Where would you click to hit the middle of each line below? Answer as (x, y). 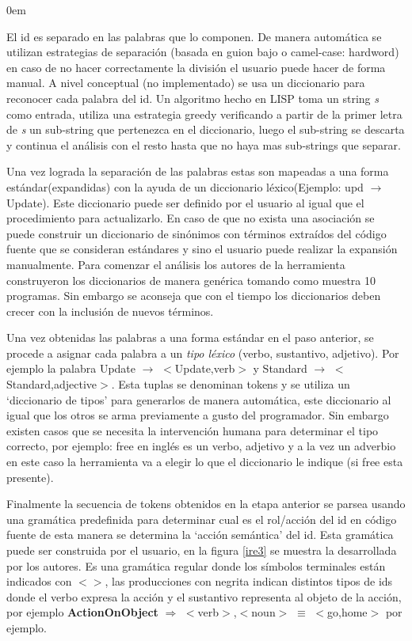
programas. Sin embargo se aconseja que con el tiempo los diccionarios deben (194, 296)
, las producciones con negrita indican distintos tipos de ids (249, 581)
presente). (30, 477)
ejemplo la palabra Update (71, 368)
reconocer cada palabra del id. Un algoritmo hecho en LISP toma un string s (193, 98)
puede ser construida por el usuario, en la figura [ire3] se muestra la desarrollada (202, 550)
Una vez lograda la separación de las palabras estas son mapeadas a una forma (198, 171)
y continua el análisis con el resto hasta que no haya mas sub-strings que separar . (204, 144)
